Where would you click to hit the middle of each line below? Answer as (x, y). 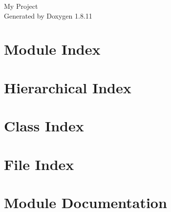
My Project (21, 6)
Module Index (52, 49)
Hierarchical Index (68, 87)
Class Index (44, 126)
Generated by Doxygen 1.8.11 (48, 15)
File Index (39, 164)
